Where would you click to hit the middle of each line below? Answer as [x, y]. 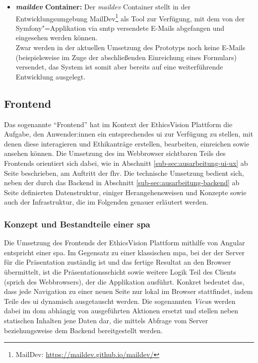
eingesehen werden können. [57, 37]
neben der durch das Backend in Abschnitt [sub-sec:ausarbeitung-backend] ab [122, 182]
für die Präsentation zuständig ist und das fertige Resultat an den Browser [118, 262]
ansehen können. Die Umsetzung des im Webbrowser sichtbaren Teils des [115, 153]
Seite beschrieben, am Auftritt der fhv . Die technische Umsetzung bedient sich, [124, 173]
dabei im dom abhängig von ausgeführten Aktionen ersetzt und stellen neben [121, 311]
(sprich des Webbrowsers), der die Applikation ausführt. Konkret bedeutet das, [124, 281]
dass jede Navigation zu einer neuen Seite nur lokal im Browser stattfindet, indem [129, 291]
